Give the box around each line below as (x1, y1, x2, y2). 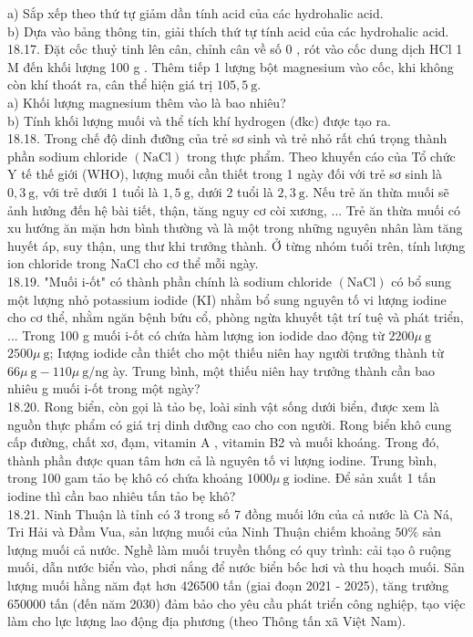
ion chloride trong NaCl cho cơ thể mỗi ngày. (7, 254, 259, 273)
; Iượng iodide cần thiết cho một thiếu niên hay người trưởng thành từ (49, 343, 444, 362)
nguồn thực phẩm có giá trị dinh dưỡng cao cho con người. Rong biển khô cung (7, 414, 452, 433)
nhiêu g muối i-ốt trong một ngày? (7, 379, 201, 398)
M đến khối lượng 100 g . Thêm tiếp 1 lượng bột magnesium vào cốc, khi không (7, 57, 454, 76)
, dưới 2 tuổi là (190, 182, 273, 201)
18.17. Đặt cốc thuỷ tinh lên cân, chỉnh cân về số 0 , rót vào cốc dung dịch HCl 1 (7, 39, 463, 58)
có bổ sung (391, 271, 452, 290)
